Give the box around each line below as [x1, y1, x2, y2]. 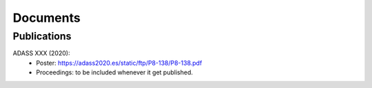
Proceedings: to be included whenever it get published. [36, 68, 193, 76]
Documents [12, 10, 81, 25]
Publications [12, 30, 72, 42]
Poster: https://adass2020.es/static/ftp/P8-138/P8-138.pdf [36, 59, 203, 67]
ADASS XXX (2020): [12, 49, 70, 57]
